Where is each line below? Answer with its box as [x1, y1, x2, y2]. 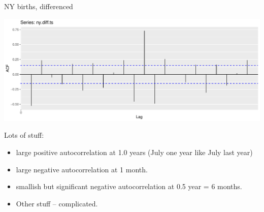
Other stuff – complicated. [16, 198, 98, 208]
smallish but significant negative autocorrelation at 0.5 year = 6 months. [16, 181, 242, 192]
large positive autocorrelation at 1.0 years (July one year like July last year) [16, 147, 253, 158]
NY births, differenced [4, 1, 73, 11]
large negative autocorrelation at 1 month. [16, 164, 148, 174]
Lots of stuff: [4, 130, 44, 140]
